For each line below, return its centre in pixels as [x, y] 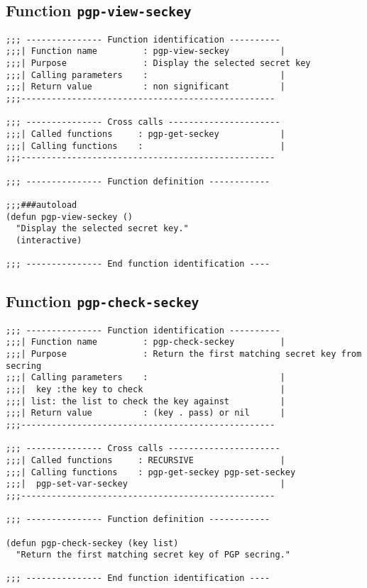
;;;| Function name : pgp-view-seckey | [146, 51]
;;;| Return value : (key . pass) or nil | [146, 413]
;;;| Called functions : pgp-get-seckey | [146, 134]
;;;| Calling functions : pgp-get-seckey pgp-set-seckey [151, 472]
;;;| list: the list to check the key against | [146, 401]
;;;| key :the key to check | [146, 389]
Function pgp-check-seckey [103, 301]
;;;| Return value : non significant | [146, 87]
